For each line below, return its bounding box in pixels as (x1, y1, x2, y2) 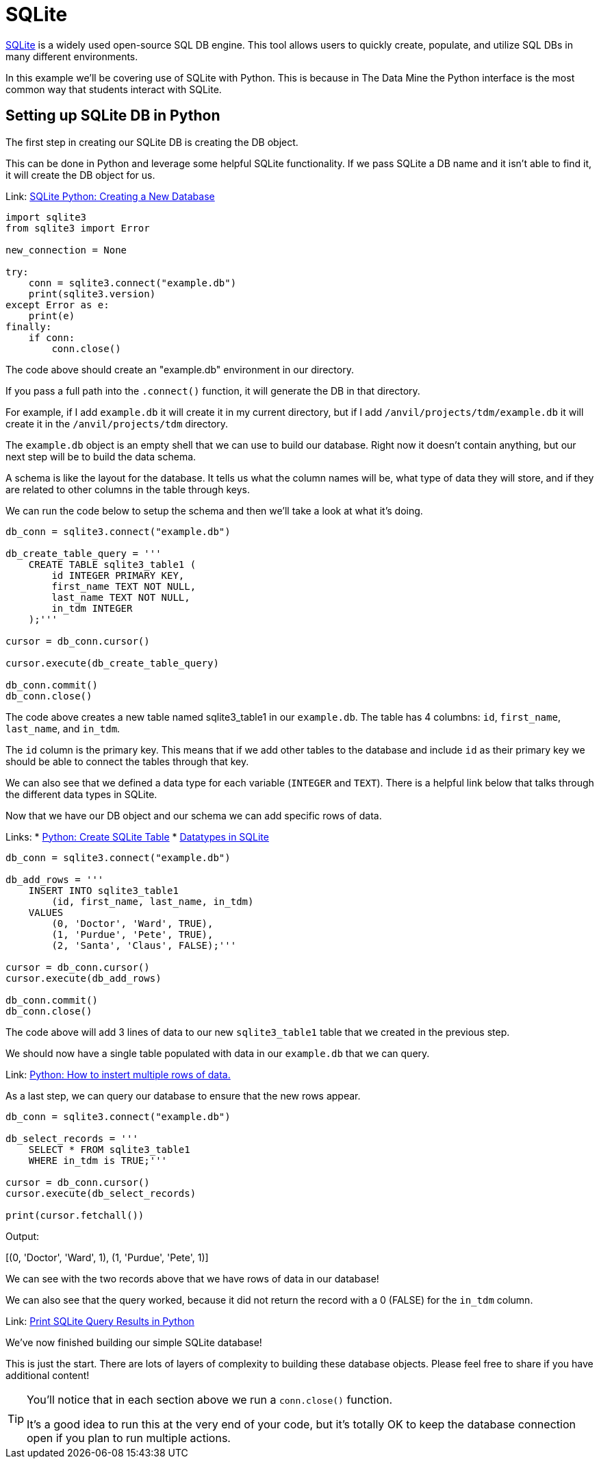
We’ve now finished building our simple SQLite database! (5, 1336, 262, 1348)
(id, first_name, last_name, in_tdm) (51, 895, 254, 907)
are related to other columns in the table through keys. (5, 483, 250, 495)
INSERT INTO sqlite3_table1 (28, 884, 179, 896)
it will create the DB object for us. (5, 169, 155, 181)
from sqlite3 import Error (5, 222, 150, 234)
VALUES (28, 906, 64, 918)
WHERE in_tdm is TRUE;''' (28, 1154, 168, 1166)
